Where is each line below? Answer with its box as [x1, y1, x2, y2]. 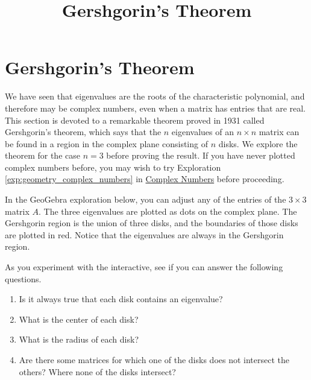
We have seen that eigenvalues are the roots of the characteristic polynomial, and [5, 90, 305, 103]
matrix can [259, 125, 300, 138]
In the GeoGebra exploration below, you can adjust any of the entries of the [5, 193, 286, 206]
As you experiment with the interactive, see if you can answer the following [5, 261, 283, 273]
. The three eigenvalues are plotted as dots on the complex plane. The [39, 204, 297, 217]
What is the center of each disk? [19, 312, 139, 325]
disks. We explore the [218, 137, 298, 150]
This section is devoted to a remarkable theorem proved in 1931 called [5, 113, 265, 126]
